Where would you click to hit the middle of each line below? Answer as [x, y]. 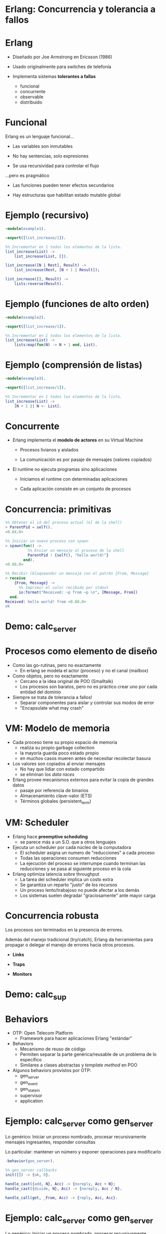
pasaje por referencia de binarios [54, 790]
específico [31, 1060]
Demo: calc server [41, 627]
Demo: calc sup [36, 995]
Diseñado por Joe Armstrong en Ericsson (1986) [62, 57]
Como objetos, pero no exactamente [50, 676]
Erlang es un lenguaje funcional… [40, 136]
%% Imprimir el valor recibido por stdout [63, 587]
